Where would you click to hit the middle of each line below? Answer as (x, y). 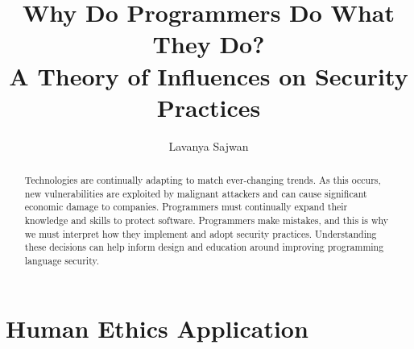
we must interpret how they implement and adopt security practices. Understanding (201, 233)
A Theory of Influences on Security (209, 75)
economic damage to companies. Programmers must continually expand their (186, 207)
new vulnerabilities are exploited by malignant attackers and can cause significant (196, 193)
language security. (62, 261)
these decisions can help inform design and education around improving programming (204, 247)
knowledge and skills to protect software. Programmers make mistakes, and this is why (207, 220)
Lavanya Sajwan (209, 145)
